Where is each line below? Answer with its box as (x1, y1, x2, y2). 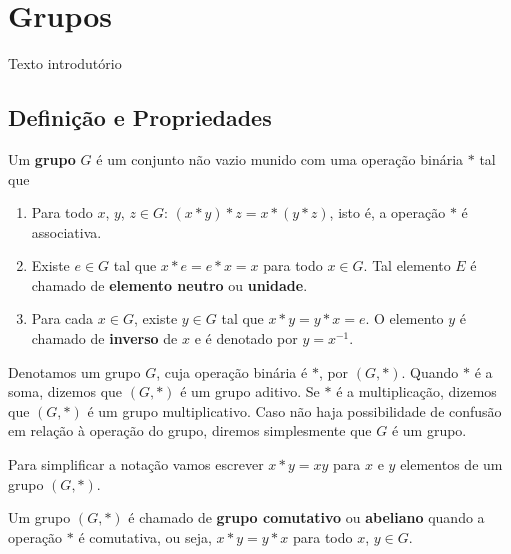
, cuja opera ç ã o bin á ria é (156, 361, 308, 382)
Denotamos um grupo (8, 361, 141, 382)
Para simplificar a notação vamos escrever (8, 454, 264, 475)
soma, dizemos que (8, 381, 123, 402)
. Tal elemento (363, 255, 451, 276)
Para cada (31, 308, 94, 329)
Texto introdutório (8, 53, 122, 74)
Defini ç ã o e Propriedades (8, 102, 272, 133)
